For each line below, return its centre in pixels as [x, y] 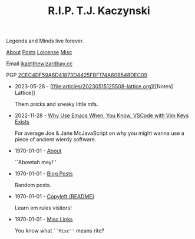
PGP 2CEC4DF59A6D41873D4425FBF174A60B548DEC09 [77, 75]
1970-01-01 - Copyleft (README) [54, 197]
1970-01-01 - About [38, 151]
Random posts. [33, 185]
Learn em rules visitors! [43, 208]
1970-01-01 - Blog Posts [44, 174]
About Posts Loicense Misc [39, 52]
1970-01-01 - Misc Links [44, 220]
